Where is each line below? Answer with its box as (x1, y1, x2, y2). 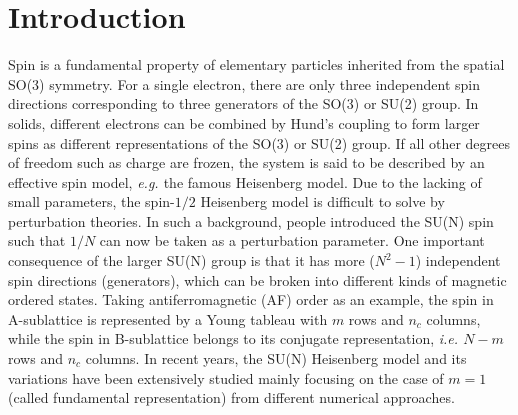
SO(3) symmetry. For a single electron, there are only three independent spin (8, 73, 481, 94)
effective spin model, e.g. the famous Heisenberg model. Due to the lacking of (8, 171, 482, 192)
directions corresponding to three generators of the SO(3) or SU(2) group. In (8, 93, 479, 114)
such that (8, 230, 66, 251)
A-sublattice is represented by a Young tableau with (8, 308, 328, 329)
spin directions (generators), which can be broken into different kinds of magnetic (8, 269, 507, 290)
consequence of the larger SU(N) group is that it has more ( (8, 250, 375, 271)
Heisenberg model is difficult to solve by (200, 191, 445, 212)
